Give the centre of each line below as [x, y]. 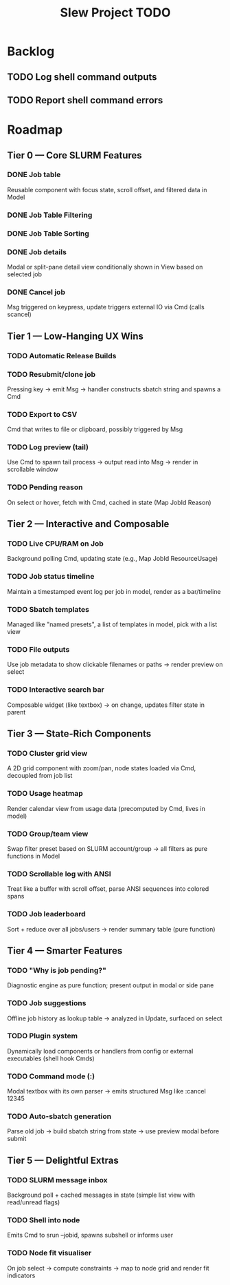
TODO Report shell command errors [85, 100]
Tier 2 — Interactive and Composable [88, 524]
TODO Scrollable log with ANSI [59, 874]
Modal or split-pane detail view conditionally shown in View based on [105, 267]
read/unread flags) [34, 1202]
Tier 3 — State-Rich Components [79, 734]
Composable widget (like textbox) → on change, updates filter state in [106, 705]
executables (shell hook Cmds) [51, 1058]
